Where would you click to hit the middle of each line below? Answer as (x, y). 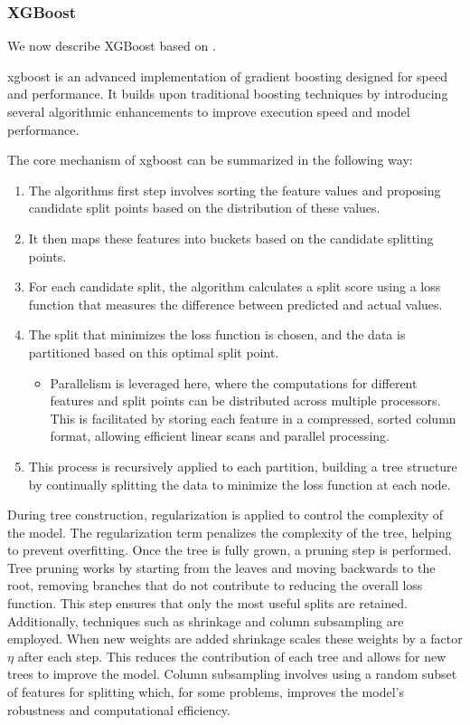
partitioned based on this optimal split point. (154, 352)
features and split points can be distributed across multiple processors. (245, 401)
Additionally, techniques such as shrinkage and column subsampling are (206, 620)
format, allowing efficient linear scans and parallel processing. (220, 436)
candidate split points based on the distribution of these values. (204, 208)
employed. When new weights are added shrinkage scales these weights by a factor (235, 639)
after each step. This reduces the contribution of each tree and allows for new (232, 656)
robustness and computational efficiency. (119, 709)
